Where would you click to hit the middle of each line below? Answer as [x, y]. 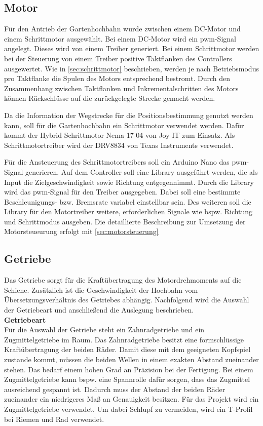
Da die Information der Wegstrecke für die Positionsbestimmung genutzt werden [129, 115]
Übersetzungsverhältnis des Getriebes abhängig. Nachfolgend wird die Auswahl [127, 300]
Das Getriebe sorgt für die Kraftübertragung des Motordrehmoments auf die [123, 280]
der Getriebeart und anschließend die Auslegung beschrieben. [99, 310]
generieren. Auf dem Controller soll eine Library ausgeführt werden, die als [142, 171]
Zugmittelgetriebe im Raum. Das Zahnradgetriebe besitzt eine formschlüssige [124, 339]
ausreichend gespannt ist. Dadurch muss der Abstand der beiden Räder [115, 389]
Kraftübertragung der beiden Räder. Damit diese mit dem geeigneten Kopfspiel [127, 349]
